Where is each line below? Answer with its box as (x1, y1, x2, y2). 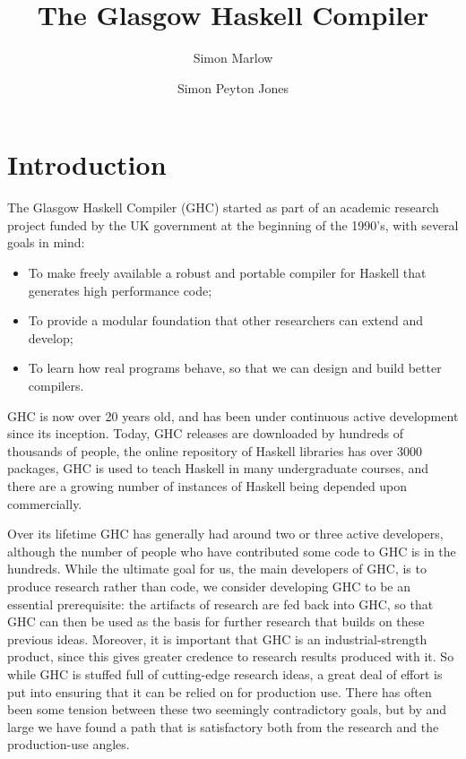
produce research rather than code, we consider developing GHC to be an (7, 576, 411, 595)
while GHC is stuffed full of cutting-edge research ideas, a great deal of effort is (7, 664, 443, 683)
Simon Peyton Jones (177, 78, 289, 97)
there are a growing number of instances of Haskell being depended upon (7, 476, 408, 495)
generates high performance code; (28, 280, 212, 299)
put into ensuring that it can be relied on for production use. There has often (7, 682, 432, 701)
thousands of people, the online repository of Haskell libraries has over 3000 (7, 441, 423, 460)
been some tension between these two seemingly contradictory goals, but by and (7, 700, 447, 719)
